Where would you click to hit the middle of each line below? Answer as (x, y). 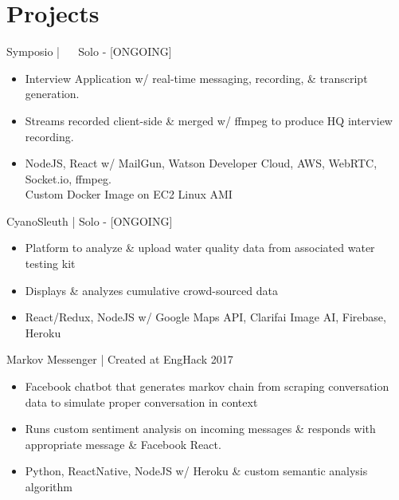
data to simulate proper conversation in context (141, 402)
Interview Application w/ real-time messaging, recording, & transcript (196, 78)
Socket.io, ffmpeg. (68, 178)
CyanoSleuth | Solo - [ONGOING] (90, 220)
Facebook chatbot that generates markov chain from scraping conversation (207, 386)
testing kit (50, 264)
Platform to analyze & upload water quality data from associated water (200, 248)
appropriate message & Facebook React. (123, 444)
